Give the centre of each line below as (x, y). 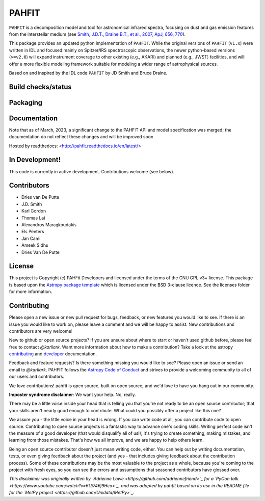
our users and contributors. (37, 377)
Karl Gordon (34, 211)
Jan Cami (31, 238)
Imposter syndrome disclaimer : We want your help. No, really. (73, 395)
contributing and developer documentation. (53, 354)
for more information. (31, 291)
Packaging (26, 102)
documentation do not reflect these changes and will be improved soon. (82, 137)
